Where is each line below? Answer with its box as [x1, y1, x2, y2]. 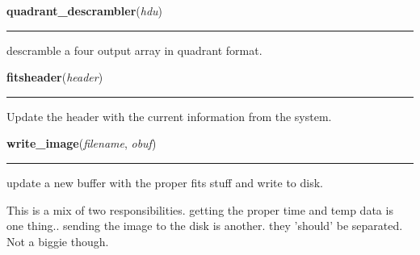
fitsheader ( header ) [6, 69, 103, 86]
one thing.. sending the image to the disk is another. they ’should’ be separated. [6, 217, 403, 234]
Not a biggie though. [6, 232, 109, 249]
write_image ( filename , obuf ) [6, 135, 157, 152]
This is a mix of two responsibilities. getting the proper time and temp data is [6, 201, 393, 218]
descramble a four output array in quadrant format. [6, 41, 262, 58]
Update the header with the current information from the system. [6, 107, 332, 124]
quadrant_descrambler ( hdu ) [6, 2, 163, 19]
